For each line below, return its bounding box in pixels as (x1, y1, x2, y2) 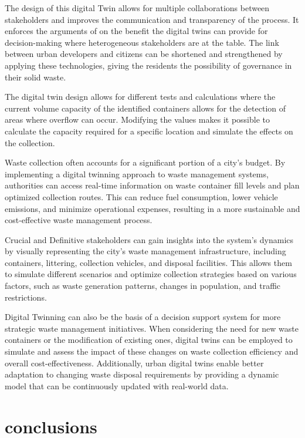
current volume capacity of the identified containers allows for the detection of (5, 102, 286, 114)
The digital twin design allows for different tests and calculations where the (5, 90, 276, 103)
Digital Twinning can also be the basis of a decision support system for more (5, 311, 281, 323)
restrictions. (5, 291, 47, 303)
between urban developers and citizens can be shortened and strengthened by (5, 48, 283, 60)
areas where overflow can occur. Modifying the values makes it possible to (5, 113, 270, 126)
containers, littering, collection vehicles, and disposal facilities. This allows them (5, 256, 292, 268)
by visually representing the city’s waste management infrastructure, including (5, 245, 286, 257)
